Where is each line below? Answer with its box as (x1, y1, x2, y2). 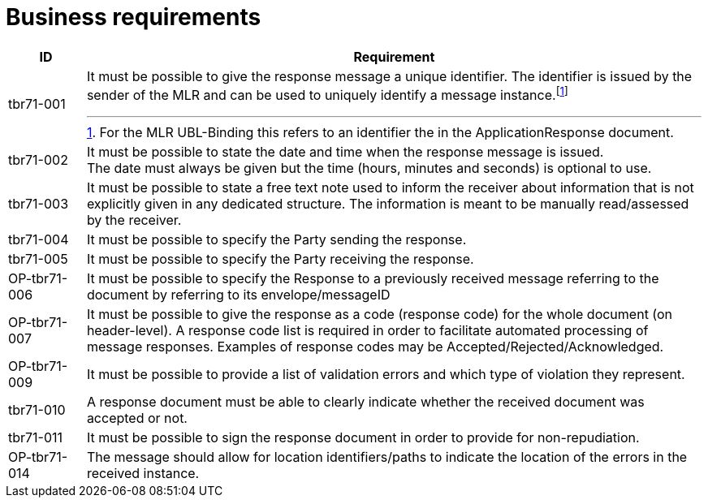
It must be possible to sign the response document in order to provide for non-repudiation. (86, 429, 640, 446)
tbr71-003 (8, 196, 69, 213)
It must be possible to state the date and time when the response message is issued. (86, 144, 604, 161)
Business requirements (6, 3, 261, 31)
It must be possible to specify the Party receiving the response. (86, 251, 474, 268)
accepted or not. (86, 410, 188, 427)
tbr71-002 (8, 152, 68, 169)
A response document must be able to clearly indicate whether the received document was (86, 394, 645, 411)
